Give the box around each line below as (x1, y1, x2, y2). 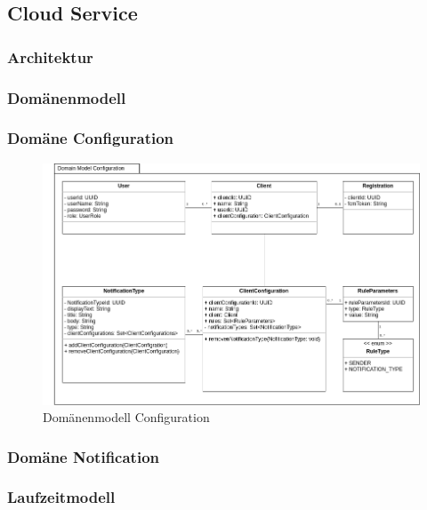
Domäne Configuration (7, 127, 174, 149)
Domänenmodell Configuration (43, 408, 210, 426)
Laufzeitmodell (7, 486, 116, 508)
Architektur (7, 45, 93, 68)
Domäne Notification (7, 445, 160, 467)
